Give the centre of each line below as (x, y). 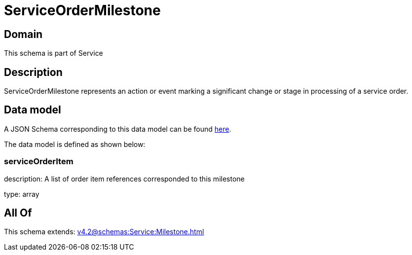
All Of (18, 213)
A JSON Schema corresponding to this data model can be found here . (118, 129)
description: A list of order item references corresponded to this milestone (124, 179)
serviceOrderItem (39, 162)
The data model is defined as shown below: (75, 144)
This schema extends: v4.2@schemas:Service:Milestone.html (104, 232)
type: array (22, 194)
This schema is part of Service (54, 53)
